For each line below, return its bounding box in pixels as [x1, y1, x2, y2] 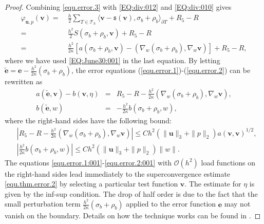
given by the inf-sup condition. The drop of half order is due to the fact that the [5, 188, 258, 199]
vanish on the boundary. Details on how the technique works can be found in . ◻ [5, 210, 261, 220]
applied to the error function [126, 198, 216, 209]
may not [224, 198, 251, 209]
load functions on [201, 157, 255, 167]
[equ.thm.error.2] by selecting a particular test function [5, 178, 178, 189]
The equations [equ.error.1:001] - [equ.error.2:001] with [5, 157, 172, 167]
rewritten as [5, 76, 43, 87]
